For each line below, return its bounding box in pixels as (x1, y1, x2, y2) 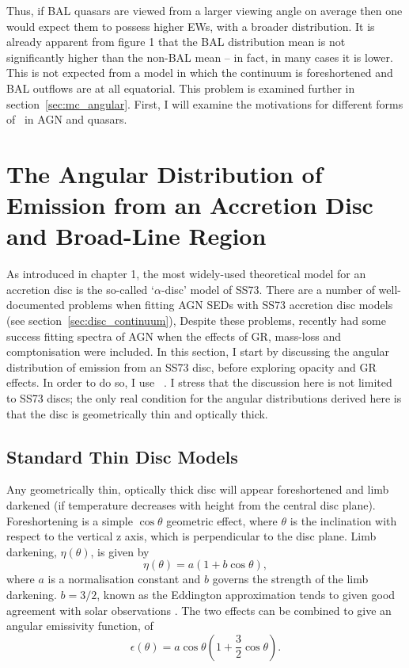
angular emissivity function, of (6, 617, 153, 634)
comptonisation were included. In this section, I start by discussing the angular (6, 343, 390, 360)
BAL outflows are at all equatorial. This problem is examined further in (6, 79, 355, 96)
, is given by (90, 543, 150, 559)
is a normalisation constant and (47, 571, 201, 587)
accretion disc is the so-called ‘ (6, 281, 154, 297)
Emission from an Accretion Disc (6, 189, 373, 221)
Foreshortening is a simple (6, 512, 133, 529)
